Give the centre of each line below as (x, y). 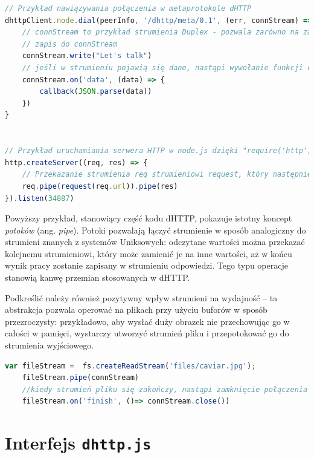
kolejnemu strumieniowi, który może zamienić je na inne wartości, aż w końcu (149, 253)
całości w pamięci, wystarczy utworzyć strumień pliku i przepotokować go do (147, 333)
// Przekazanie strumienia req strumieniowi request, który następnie (167, 175)
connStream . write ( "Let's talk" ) (87, 56)
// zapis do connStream (70, 44)
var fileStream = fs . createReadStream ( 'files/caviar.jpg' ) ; (130, 366)
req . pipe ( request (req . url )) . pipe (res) (100, 186)
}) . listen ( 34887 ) (40, 198)
